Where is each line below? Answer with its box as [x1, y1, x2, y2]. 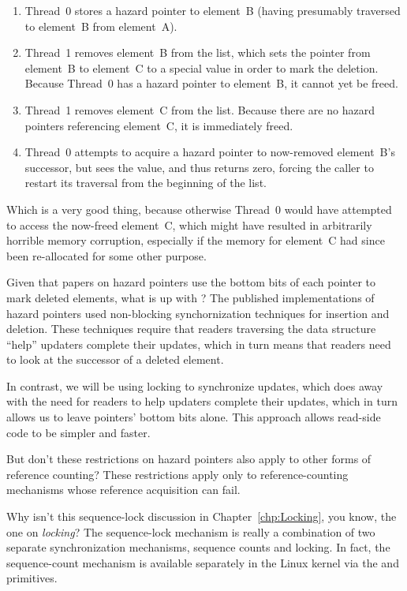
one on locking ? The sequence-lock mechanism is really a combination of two [6, 523, 375, 540]
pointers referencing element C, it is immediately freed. [24, 117, 293, 133]
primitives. [6, 570, 58, 586]
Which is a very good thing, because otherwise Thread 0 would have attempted [6, 200, 392, 217]
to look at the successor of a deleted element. [6, 351, 224, 368]
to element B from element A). [24, 17, 177, 34]
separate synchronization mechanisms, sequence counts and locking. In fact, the [6, 539, 390, 555]
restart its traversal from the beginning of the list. [24, 174, 267, 191]
